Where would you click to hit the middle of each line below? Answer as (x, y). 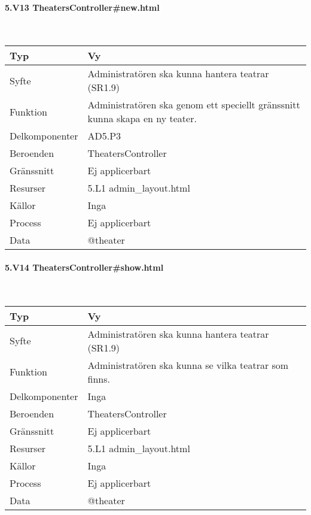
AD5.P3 (104, 136)
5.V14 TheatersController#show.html (84, 267)
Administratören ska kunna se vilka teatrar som (188, 365)
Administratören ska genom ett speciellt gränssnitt (194, 105)
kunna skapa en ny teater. (142, 119)
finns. (99, 378)
